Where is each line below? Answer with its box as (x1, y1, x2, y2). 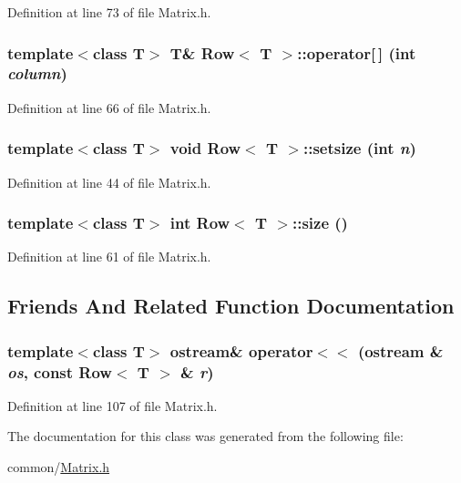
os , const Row (7, 360, 112, 383)
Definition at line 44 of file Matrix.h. (7, 172, 211, 191)
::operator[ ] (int (297, 41, 416, 64)
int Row (169, 211, 230, 234)
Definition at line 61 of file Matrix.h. (7, 247, 211, 266)
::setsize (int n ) (303, 137, 416, 159)
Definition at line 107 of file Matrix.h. (7, 396, 218, 415)
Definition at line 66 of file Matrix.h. (7, 98, 211, 117)
